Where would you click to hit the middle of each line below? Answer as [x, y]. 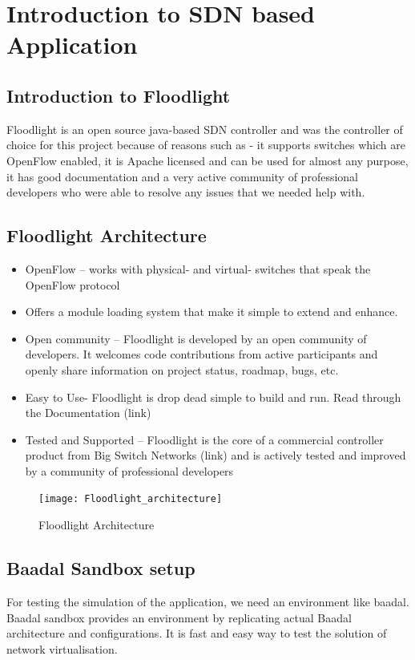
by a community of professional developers [129, 470]
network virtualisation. [62, 648]
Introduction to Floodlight [119, 95]
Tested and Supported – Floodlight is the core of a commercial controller [204, 439]
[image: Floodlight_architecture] [131, 499]
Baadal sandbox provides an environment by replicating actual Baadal [179, 617]
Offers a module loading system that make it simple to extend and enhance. [212, 312]
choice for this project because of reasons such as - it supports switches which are [206, 145]
